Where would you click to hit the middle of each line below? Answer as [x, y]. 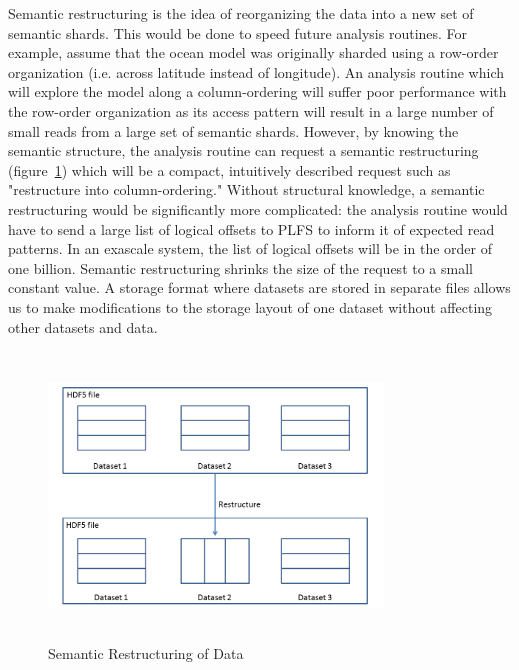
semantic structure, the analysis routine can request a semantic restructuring [243, 150]
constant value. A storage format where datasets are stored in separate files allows [259, 287]
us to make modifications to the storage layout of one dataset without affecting [250, 306]
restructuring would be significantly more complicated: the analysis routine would [258, 208]
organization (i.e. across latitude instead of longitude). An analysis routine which [256, 71]
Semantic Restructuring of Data [146, 652]
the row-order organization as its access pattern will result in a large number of [251, 110]
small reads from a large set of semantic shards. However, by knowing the [233, 130]
